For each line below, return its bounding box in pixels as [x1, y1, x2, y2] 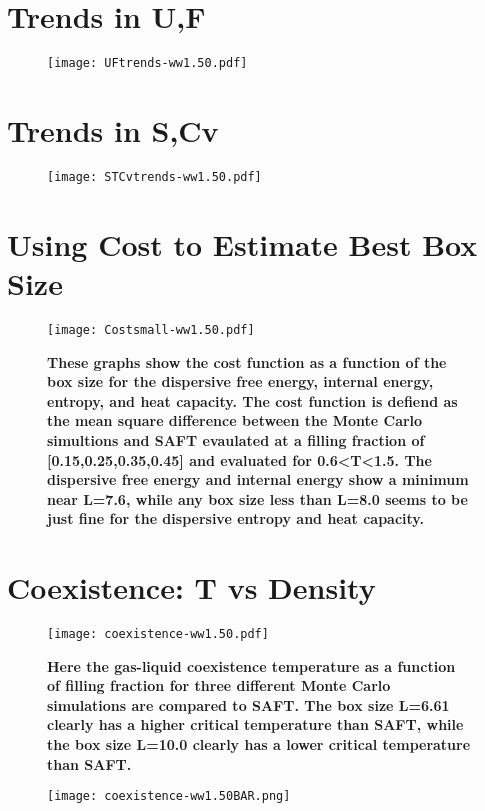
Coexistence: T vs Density [7, 567, 376, 608]
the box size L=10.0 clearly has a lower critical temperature [47, 734, 471, 755]
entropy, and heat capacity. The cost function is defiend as [47, 390, 458, 411]
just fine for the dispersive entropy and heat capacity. [47, 508, 424, 529]
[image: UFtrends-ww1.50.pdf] [47, 56, 248, 71]
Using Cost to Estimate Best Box [7, 223, 478, 264]
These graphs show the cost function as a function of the [47, 351, 447, 372]
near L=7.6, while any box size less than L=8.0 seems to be [47, 488, 468, 509]
